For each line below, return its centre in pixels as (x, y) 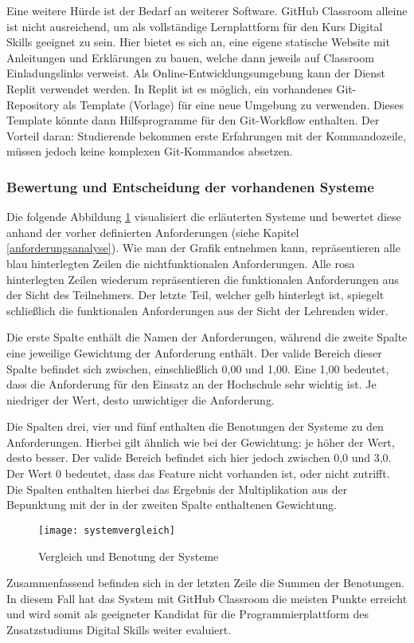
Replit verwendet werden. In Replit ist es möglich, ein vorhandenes (170, 88)
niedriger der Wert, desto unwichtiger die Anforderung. (141, 399)
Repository (33, 104)
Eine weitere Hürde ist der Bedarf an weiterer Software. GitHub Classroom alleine (207, 10)
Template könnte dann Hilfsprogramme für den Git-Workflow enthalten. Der (193, 120)
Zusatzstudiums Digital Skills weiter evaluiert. (119, 629)
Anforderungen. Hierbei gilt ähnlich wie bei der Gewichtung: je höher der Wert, (201, 442)
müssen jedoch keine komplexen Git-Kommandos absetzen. (150, 151)
